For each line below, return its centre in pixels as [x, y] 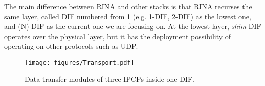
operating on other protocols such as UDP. [71, 46]
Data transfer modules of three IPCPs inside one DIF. [109, 79]
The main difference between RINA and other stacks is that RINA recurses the [128, 6]
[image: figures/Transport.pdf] [80, 62]
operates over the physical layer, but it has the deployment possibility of [118, 36]
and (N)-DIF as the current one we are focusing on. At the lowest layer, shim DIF [133, 26]
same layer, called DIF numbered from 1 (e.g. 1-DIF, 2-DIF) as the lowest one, [128, 16]
